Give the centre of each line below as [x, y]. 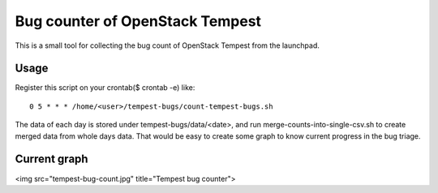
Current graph [52, 159]
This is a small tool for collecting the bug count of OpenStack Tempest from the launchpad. [167, 45]
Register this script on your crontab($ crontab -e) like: [105, 88]
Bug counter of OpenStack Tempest [138, 21]
